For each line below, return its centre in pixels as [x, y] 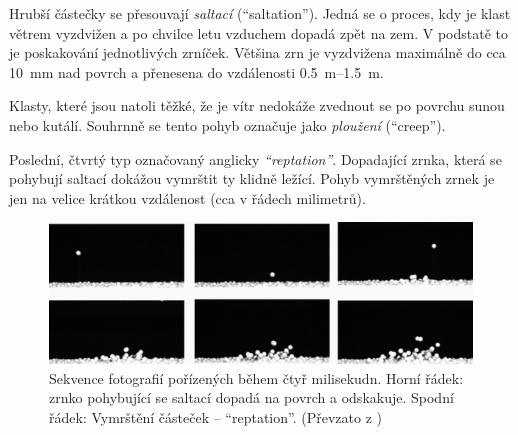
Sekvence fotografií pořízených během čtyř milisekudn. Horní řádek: [256, 377]
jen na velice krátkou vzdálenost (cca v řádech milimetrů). [187, 197]
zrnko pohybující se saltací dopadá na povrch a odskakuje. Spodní [251, 397]
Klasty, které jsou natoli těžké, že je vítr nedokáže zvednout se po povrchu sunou [257, 105]
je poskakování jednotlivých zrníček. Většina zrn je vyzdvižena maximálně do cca [257, 52]
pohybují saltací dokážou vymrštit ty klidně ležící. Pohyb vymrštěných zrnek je [252, 178]
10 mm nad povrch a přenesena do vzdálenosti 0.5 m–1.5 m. [196, 71]
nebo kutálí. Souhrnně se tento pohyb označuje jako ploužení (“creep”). [227, 124]
